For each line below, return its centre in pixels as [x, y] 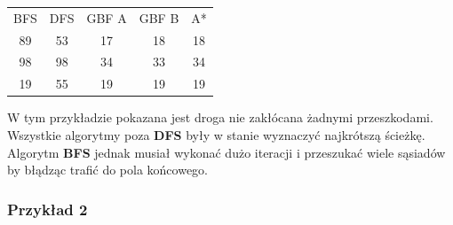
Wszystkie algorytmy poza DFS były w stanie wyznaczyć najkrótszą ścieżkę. [216, 134]
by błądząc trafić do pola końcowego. [108, 170]
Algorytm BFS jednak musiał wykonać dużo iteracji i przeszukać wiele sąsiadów [226, 152]
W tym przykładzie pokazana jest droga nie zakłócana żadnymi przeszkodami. [220, 117]
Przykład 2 [48, 209]
